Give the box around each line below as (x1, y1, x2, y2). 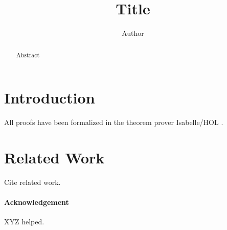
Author (122, 28, 144, 38)
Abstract (16, 50, 40, 59)
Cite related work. (4, 176, 61, 187)
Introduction (4, 87, 95, 108)
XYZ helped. (4, 216, 44, 227)
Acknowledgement (4, 197, 69, 207)
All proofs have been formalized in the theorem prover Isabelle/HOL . (4, 117, 223, 128)
